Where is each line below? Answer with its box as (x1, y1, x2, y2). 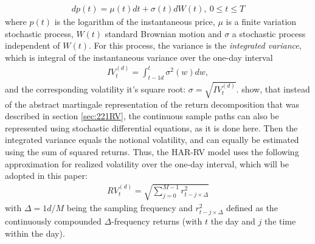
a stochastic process (232, 27, 306, 40)
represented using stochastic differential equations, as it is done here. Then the (5, 121, 298, 134)
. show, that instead (236, 82, 310, 95)
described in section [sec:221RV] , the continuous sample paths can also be (5, 110, 279, 122)
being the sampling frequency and (66, 201, 193, 214)
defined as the (226, 201, 278, 214)
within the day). (5, 227, 65, 240)
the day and (210, 215, 255, 228)
